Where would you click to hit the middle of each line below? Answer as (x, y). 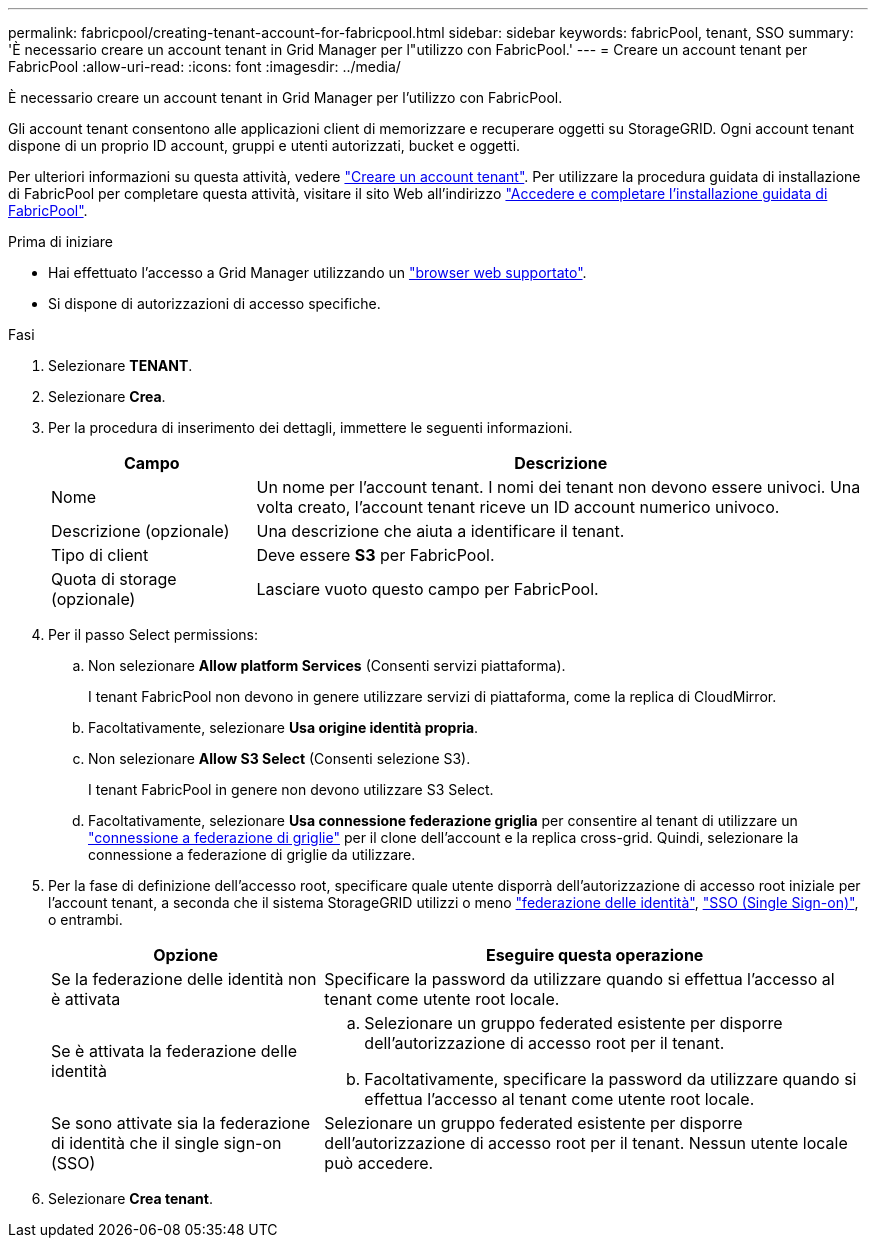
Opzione (186, 955)
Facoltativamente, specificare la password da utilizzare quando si (610, 1079)
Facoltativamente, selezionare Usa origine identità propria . (283, 727)
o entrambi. (85, 919)
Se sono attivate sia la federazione (180, 1123)
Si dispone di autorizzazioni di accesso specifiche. (214, 303)
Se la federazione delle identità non (184, 979)
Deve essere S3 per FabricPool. (375, 555)
